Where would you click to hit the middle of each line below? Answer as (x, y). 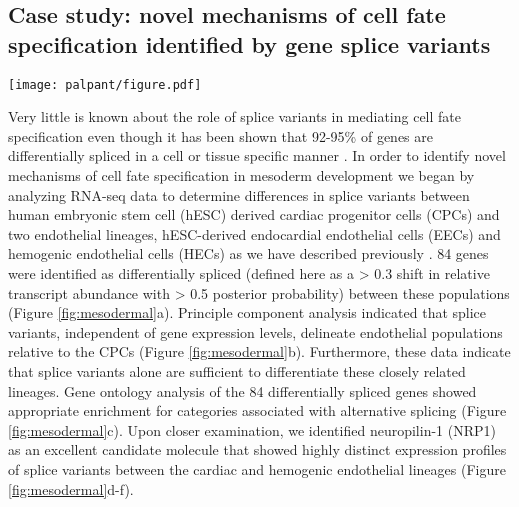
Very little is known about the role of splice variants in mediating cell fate (235, 116)
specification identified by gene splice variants (249, 43)
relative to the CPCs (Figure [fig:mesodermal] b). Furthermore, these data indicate (259, 351)
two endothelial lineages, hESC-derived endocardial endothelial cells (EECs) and (254, 233)
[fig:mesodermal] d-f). (71, 488)
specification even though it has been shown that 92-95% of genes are (220, 135)
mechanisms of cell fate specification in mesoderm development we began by (241, 175)
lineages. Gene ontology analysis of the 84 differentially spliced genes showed (242, 390)
